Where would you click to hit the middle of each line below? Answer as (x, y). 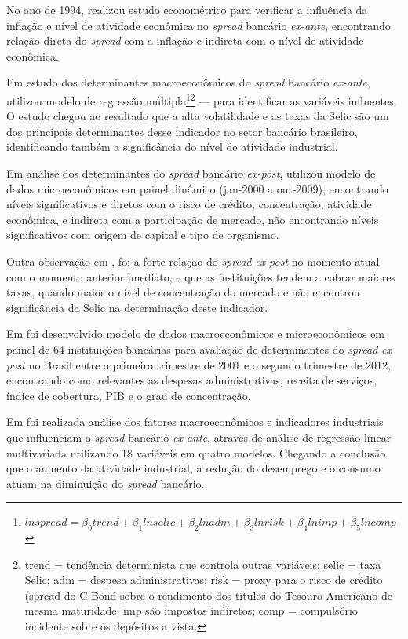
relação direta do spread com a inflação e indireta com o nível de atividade (185, 40)
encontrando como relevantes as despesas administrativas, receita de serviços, (192, 380)
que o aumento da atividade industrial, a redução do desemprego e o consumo (193, 468)
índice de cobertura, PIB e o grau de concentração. (129, 395)
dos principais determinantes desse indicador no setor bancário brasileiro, (182, 131)
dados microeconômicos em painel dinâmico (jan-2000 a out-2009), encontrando (197, 188)
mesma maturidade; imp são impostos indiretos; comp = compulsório (191, 610)
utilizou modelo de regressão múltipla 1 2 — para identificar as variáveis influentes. (202, 99)
